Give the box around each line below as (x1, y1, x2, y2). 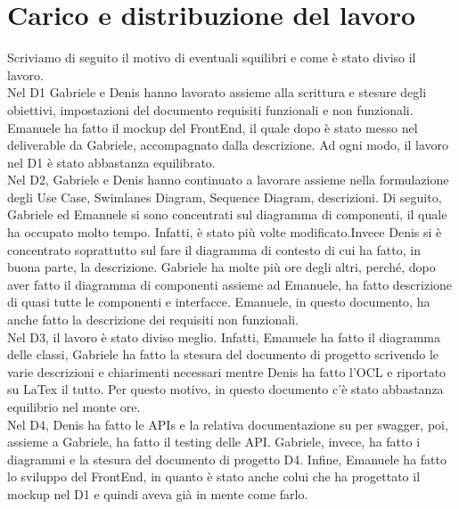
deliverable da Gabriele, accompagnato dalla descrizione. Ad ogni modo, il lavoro (7, 135, 449, 154)
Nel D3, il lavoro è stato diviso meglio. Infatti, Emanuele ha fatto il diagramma (7, 327, 440, 346)
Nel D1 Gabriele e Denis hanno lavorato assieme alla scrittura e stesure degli (7, 83, 427, 102)
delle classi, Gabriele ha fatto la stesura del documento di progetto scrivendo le (7, 345, 439, 364)
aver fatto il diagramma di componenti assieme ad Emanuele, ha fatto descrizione (7, 275, 453, 293)
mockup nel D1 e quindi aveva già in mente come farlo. (7, 484, 308, 503)
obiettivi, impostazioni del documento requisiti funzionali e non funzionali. (7, 100, 414, 119)
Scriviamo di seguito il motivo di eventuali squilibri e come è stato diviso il (7, 48, 416, 67)
